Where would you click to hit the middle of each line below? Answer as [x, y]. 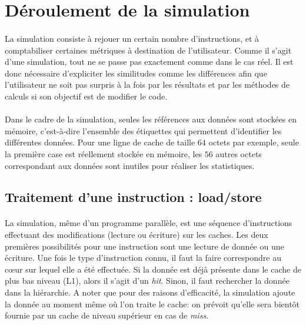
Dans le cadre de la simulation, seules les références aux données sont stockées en [151, 119]
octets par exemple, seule [254, 142]
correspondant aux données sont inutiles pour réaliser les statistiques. [130, 165]
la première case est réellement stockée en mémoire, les [104, 153]
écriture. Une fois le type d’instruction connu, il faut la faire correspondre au [143, 258]
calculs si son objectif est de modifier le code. [86, 96]
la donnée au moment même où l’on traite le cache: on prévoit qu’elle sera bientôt [152, 304]
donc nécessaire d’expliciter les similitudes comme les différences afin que [136, 73]
